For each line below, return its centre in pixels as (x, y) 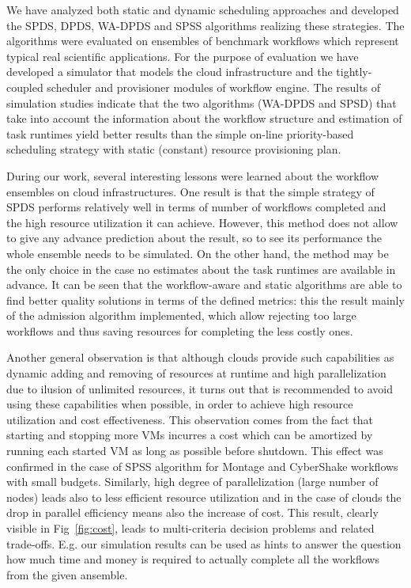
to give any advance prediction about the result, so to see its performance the (194, 238)
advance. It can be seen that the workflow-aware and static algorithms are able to (204, 285)
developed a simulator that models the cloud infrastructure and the (170, 72)
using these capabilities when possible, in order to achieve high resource (180, 404)
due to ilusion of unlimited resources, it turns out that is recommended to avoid (200, 388)
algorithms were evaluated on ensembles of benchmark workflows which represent (203, 41)
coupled (25, 87)
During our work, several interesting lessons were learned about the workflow (193, 175)
